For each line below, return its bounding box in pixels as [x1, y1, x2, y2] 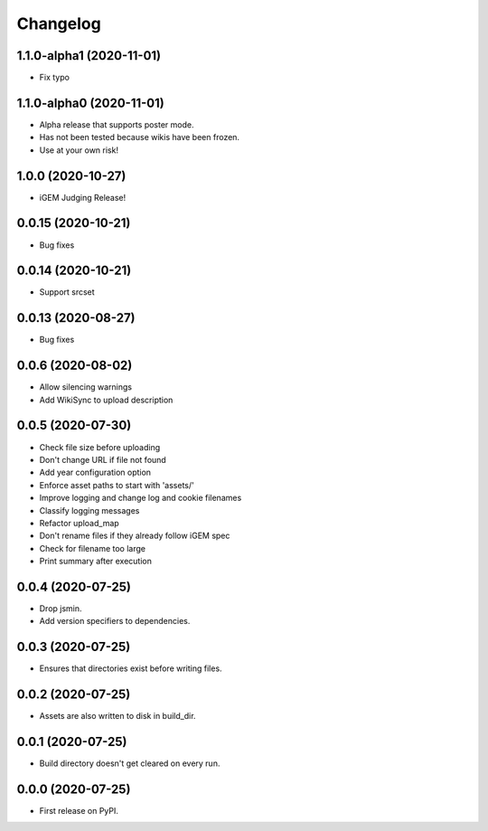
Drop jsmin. [39, 603, 82, 614]
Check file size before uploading [39, 441, 161, 452]
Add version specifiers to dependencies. [39, 616, 191, 627]
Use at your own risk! [39, 145, 119, 156]
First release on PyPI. [39, 806, 119, 817]
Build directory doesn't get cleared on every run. [39, 758, 221, 769]
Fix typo [39, 72, 70, 83]
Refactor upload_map [39, 517, 119, 528]
